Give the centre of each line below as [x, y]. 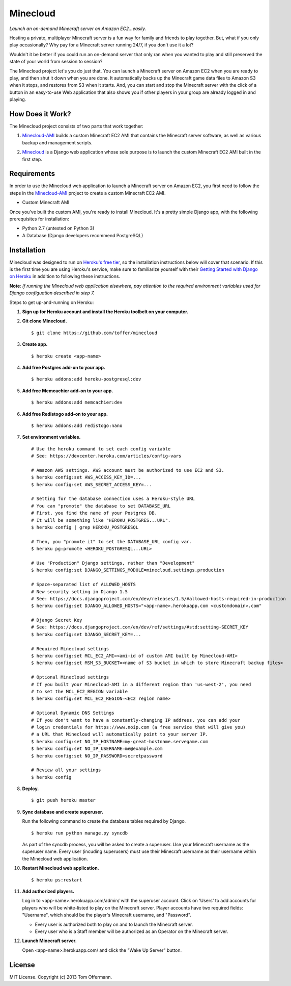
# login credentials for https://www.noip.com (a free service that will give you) [139, 727]
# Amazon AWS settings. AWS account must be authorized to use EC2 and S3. [128, 470]
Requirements [32, 174]
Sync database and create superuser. [63, 812]
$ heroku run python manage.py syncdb [80, 833]
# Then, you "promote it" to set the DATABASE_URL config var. [112, 541]
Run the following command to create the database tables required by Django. [104, 821]
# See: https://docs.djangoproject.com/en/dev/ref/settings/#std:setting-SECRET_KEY [140, 627]
